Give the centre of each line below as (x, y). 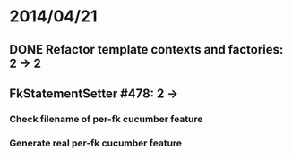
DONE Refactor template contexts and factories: (146, 50)
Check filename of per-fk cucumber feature (106, 119)
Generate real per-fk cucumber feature (95, 143)
